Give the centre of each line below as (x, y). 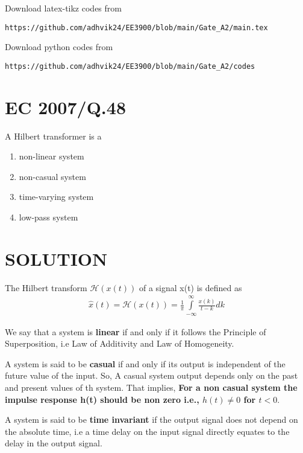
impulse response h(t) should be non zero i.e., (102, 399)
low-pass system (48, 217)
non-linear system (52, 156)
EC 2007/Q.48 (65, 107)
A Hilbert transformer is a (53, 136)
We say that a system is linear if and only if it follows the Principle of (136, 331)
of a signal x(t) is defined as (190, 287)
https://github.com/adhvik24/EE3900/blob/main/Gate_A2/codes (130, 66)
